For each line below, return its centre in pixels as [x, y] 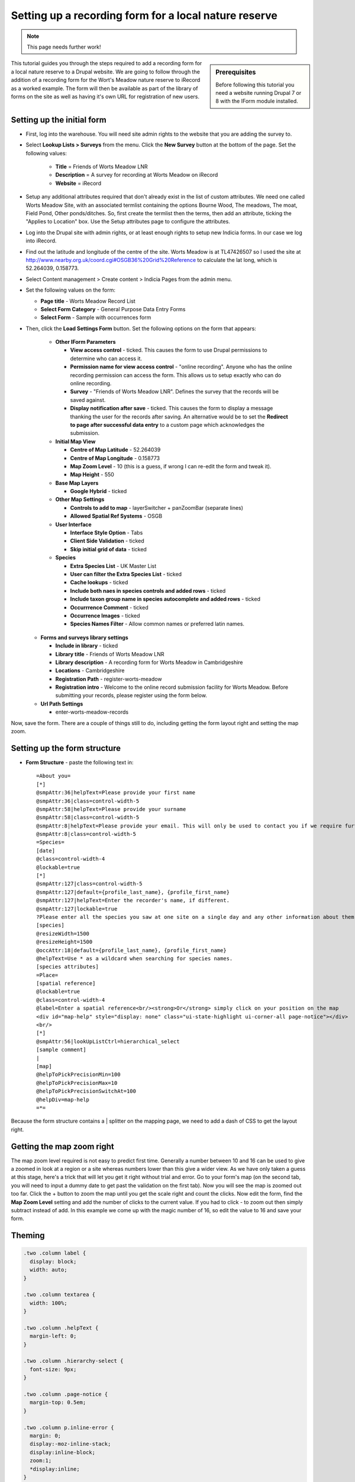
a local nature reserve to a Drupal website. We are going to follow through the [106, 72]
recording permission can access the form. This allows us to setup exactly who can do [176, 375]
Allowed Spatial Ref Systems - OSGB [116, 516]
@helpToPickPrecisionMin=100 [78, 1075]
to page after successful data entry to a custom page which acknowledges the [167, 424]
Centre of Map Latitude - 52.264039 [115, 450]
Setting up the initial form [59, 119]
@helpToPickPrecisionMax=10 [77, 1083]
